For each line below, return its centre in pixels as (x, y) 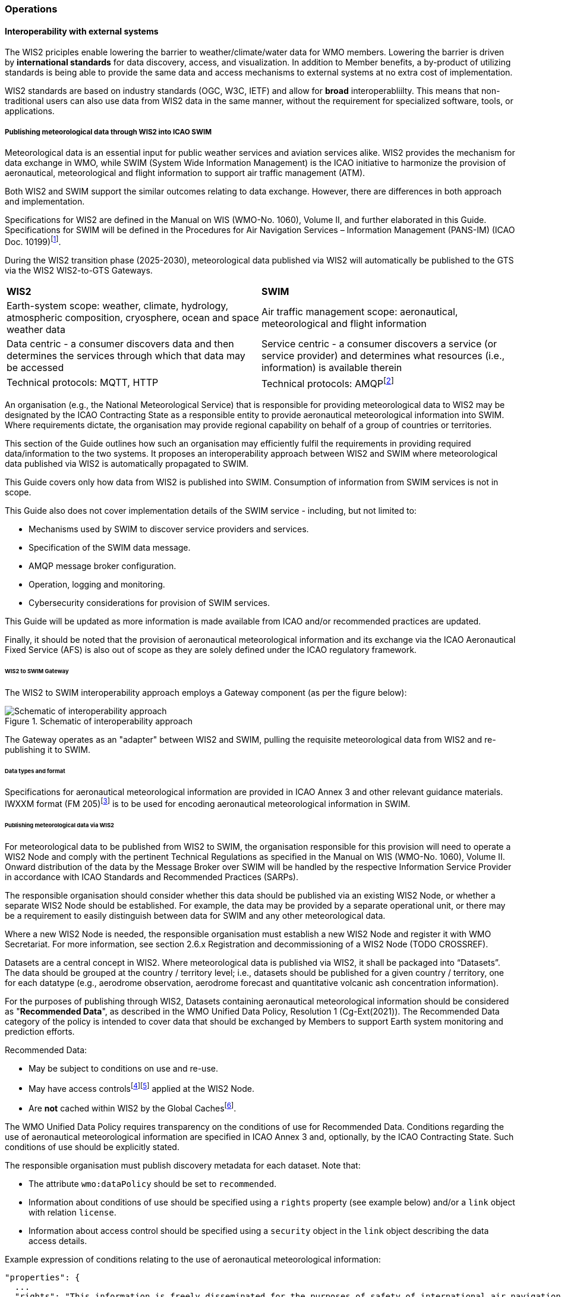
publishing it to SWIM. (48, 749)
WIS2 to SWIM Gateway (37, 671)
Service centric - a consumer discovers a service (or (379, 343)
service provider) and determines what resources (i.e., (383, 355)
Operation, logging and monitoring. (97, 584)
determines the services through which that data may (126, 355)
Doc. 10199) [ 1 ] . (33, 241)
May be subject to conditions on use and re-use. (123, 1068)
